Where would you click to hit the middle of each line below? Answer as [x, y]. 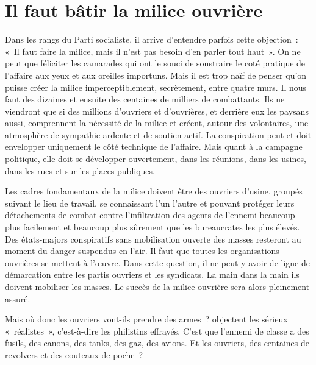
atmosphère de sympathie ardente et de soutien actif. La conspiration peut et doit [158, 134]
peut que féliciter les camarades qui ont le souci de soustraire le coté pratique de [155, 63]
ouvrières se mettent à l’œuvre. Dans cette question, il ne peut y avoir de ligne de [157, 262]
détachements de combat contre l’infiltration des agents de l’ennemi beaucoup [150, 215]
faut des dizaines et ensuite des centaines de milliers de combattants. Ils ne [145, 99]
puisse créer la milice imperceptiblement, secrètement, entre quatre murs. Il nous [156, 87]
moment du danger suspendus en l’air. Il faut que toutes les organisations [142, 251]
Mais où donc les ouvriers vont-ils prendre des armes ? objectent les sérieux [146, 319]
